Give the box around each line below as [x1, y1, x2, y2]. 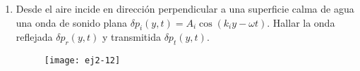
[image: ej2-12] [44, 56, 121, 66]
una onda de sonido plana [16, 15, 128, 30]
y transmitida [102, 30, 161, 44]
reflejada [16, 30, 53, 44]
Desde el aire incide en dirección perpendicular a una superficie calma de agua [16, 1, 354, 15]
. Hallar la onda [267, 15, 335, 30]
